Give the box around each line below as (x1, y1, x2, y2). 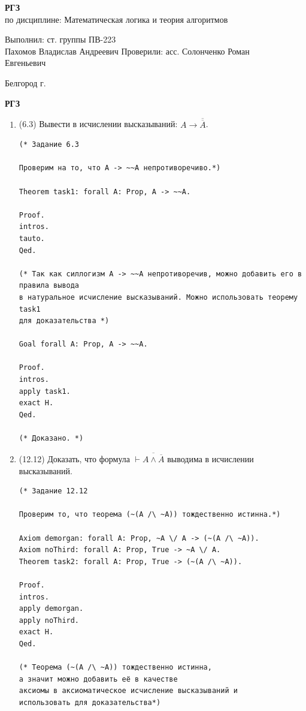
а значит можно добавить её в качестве (19, 674, 178, 683)
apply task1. (19, 387, 71, 396)
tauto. (19, 234, 45, 243)
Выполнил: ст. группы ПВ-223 (5, 33, 116, 46)
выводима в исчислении (167, 453, 254, 465)
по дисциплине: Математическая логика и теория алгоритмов (5, 13, 228, 25)
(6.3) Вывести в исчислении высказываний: (19, 118, 178, 130)
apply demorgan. (19, 604, 84, 613)
